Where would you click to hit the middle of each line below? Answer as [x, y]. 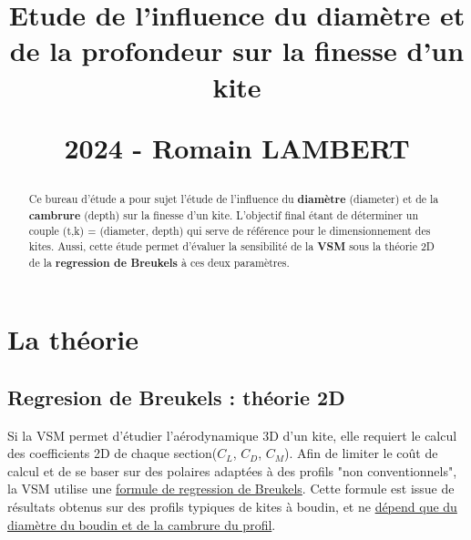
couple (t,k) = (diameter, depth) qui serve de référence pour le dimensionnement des [230, 231]
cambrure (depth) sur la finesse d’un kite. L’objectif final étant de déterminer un [224, 215]
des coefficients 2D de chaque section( [113, 453]
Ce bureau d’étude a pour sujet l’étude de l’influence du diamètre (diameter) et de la [234, 199]
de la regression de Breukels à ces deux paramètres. [159, 262]
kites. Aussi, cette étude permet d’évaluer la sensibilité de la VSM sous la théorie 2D [231, 246]
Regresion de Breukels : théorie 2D [176, 397]
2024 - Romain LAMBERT [237, 147]
